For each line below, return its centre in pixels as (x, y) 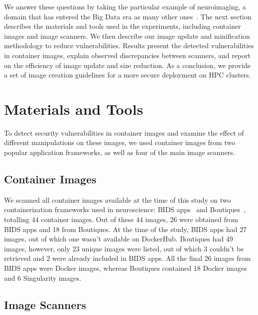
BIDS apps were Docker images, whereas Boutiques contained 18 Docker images (126, 268)
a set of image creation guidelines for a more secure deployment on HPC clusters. (128, 75)
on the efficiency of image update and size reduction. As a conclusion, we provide (127, 65)
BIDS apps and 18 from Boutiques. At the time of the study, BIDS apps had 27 (125, 229)
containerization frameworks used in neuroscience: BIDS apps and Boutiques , (125, 209)
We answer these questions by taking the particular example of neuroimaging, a (125, 6)
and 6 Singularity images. (43, 277)
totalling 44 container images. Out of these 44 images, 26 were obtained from (121, 219)
